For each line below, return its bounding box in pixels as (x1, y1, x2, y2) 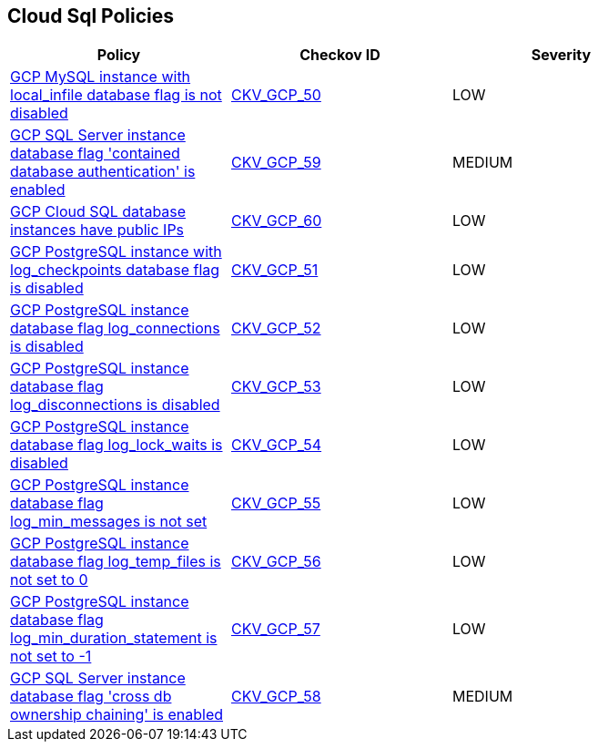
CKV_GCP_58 (230, 687, 321, 706)
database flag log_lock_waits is (10, 436, 223, 455)
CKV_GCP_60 (230, 211, 322, 231)
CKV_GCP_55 (230, 494, 321, 513)
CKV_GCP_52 (230, 319, 321, 338)
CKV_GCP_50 (230, 86, 321, 105)
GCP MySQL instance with (10, 67, 191, 87)
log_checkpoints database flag (10, 261, 220, 280)
